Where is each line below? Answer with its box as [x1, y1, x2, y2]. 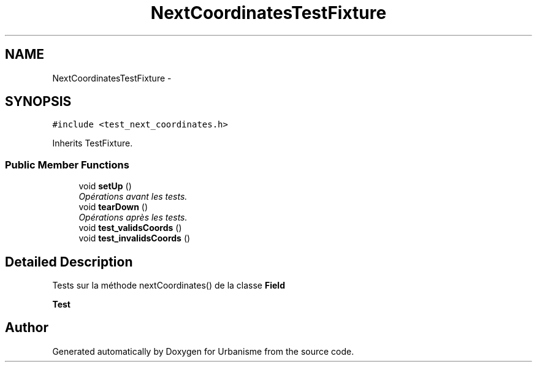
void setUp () [78, 181, 132, 192]
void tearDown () [78, 202, 148, 213]
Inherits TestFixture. [52, 138, 133, 149]
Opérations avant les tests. [78, 191, 188, 202]
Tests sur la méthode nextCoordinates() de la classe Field [52, 280, 285, 291]
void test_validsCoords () [78, 222, 182, 233]
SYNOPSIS [5, 94, 72, 110]
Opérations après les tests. [78, 212, 188, 223]
